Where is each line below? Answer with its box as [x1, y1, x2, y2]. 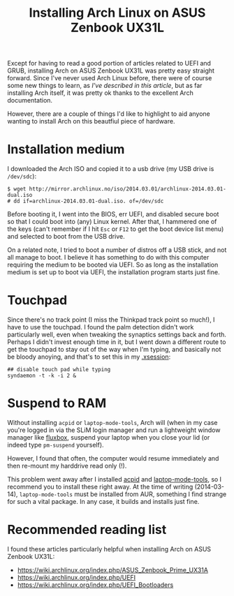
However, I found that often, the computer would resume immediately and [7, 454, 219, 462]
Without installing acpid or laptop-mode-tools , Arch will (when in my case [7, 419, 218, 426]
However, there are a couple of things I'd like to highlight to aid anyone [7, 110, 211, 118]
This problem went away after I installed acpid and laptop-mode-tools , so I [7, 475, 222, 483]
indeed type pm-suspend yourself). [7, 441, 104, 449]
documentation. [7, 96, 53, 105]
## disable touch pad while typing [7, 366, 111, 373]
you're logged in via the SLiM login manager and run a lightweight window [7, 426, 221, 434]
